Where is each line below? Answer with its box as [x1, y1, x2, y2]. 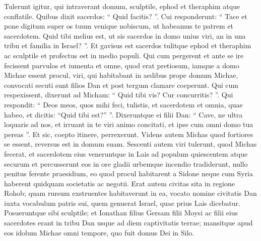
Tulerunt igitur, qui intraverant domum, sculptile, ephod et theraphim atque [4, 1, 240, 11]
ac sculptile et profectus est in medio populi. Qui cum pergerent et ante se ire [4, 50, 244, 60]
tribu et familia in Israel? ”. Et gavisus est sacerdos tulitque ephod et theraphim [4, 40, 251, 51]
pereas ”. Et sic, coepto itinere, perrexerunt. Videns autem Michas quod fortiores [4, 129, 253, 139]
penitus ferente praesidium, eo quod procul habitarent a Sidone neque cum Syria [4, 168, 253, 179]
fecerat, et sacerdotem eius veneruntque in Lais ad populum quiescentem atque [4, 148, 248, 159]
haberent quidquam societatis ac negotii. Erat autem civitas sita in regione [4, 178, 235, 188]
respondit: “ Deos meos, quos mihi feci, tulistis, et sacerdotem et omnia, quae [4, 99, 243, 109]
